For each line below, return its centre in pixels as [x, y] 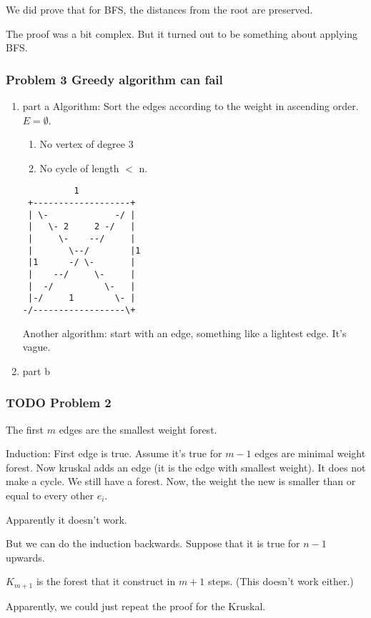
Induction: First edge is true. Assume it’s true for [114, 453]
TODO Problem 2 [59, 403]
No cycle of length [79, 168]
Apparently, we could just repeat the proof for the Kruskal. [136, 605]
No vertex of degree [83, 144]
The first [25, 429]
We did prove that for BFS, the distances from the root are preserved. [159, 9]
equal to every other [50, 495]
